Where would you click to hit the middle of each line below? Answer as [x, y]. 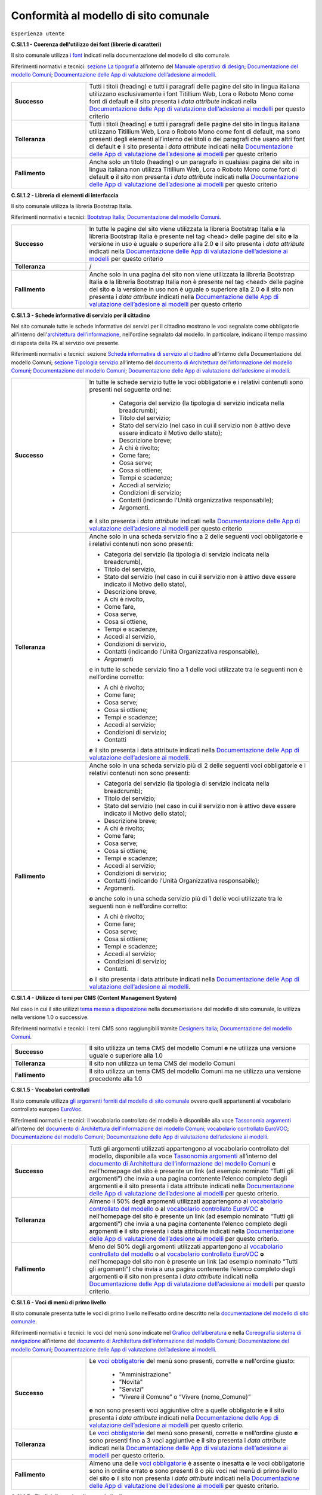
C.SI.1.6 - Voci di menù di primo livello [59, 1302]
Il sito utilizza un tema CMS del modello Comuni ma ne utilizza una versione [195, 1072]
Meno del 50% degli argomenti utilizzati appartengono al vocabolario [186, 1246]
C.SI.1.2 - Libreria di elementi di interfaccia [65, 195]
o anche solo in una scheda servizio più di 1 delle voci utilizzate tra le [186, 899]
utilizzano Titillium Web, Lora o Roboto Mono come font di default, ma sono [195, 132]
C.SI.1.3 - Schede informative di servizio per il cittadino [80, 315]
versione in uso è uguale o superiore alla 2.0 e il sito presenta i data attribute [197, 243]
